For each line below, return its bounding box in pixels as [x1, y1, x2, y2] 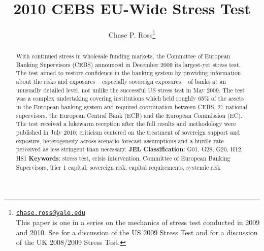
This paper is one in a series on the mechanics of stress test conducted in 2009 [16, 217, 260, 228]
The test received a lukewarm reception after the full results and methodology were [16, 119, 236, 128]
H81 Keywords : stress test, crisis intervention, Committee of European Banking [16, 154, 230, 163]
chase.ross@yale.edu [16, 209, 85, 217]
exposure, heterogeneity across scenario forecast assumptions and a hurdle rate [16, 136, 224, 145]
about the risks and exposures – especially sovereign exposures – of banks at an [16, 77, 226, 86]
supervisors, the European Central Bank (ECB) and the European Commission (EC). [16, 111, 243, 119]
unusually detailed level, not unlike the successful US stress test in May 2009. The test [16, 85, 245, 94]
